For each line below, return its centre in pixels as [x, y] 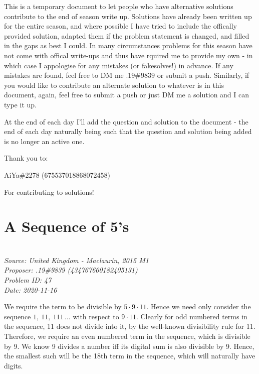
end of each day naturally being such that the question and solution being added [128, 131]
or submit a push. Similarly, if [203, 75]
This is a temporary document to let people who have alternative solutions [119, 6]
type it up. [20, 104]
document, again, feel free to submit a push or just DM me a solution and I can [127, 95]
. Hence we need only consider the [199, 306]
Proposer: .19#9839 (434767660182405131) [71, 270]
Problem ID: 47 [28, 280]
